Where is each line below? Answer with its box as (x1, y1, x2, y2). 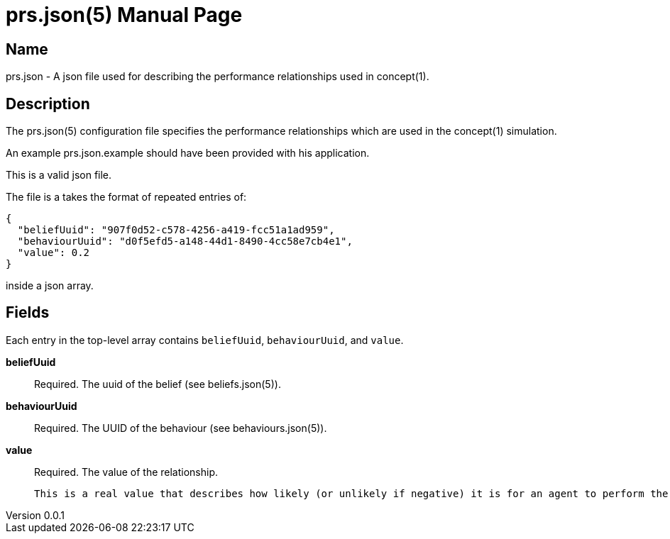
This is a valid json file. (6, 169, 112, 182)
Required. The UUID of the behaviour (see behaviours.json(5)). (34, 421, 327, 434)
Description (6, 94, 90, 113)
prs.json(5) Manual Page (6, 3, 243, 27)
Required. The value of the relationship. (34, 465, 219, 478)
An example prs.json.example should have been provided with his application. (6, 147, 370, 160)
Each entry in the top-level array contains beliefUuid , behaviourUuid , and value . (6, 333, 404, 346)
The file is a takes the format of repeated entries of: (6, 191, 247, 204)
